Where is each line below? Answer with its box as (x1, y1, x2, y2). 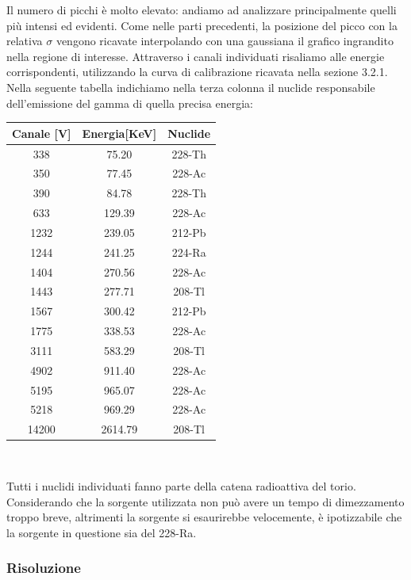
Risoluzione (6, 558, 81, 578)
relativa (6, 32, 43, 49)
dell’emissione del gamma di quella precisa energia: (6, 94, 254, 111)
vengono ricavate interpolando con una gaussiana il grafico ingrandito (56, 32, 394, 49)
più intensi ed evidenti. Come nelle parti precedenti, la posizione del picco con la (6, 17, 398, 33)
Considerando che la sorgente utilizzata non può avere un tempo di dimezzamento (6, 493, 405, 509)
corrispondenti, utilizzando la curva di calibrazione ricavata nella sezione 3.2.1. (6, 63, 388, 80)
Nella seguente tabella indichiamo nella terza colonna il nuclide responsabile (6, 78, 375, 95)
